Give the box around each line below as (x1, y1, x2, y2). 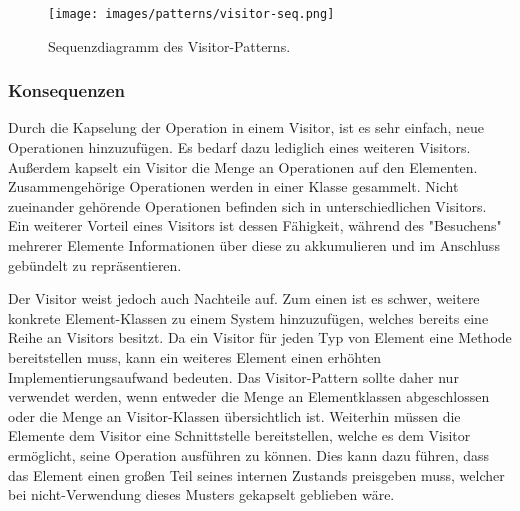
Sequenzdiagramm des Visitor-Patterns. (48, 35, 291, 56)
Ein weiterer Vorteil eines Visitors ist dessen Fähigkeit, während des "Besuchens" (8, 215, 502, 236)
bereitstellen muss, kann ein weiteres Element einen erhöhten (8, 347, 382, 367)
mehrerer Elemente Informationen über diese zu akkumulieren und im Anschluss (8, 235, 500, 256)
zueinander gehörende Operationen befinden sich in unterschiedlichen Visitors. (8, 195, 487, 216)
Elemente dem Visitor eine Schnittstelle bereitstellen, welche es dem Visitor (8, 425, 471, 446)
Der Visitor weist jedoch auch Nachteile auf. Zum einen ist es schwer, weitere (8, 288, 480, 309)
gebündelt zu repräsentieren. (8, 254, 182, 275)
